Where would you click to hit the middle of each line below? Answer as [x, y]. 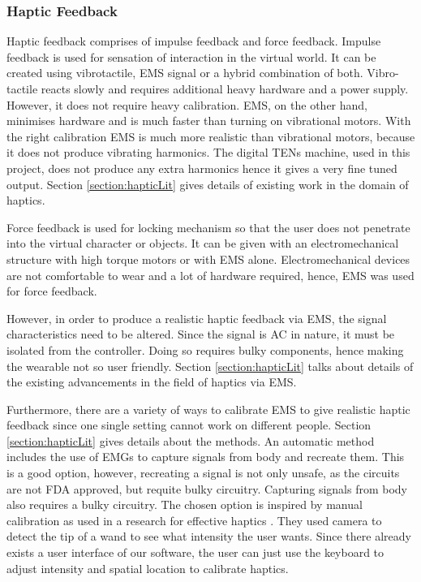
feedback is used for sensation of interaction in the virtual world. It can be [191, 56]
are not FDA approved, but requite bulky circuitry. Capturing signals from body [207, 488]
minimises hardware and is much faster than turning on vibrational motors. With [209, 121]
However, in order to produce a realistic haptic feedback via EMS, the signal [197, 318]
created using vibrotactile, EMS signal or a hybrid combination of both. [185, 73]
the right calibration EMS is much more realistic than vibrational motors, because [211, 136]
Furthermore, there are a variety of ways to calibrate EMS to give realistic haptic [208, 409]
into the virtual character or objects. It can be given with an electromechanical [203, 243]
